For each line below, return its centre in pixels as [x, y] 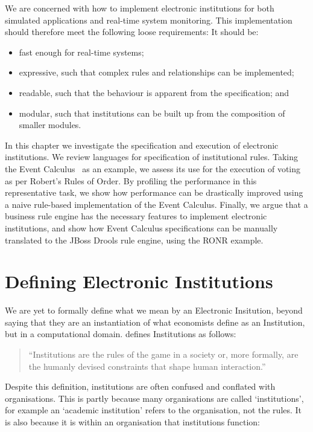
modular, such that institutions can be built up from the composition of [152, 113]
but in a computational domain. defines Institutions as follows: [121, 334]
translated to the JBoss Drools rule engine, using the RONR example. [134, 240]
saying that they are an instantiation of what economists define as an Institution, [155, 322]
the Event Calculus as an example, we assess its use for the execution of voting [153, 168]
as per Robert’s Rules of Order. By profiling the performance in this [131, 180]
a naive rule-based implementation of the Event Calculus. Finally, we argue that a [156, 204]
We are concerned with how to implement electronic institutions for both [140, 8]
